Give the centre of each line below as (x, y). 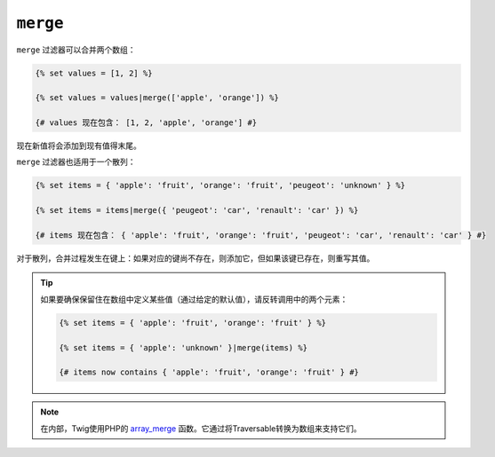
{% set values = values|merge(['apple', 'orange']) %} (157, 98)
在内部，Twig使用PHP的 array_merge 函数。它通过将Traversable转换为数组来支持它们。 (201, 428)
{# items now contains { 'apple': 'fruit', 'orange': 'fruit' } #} (209, 372)
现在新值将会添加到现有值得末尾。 (79, 146)
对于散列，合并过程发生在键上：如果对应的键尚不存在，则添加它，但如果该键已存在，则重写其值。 (196, 258)
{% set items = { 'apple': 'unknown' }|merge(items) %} (184, 347)
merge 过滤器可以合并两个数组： (76, 50)
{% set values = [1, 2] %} (94, 73)
